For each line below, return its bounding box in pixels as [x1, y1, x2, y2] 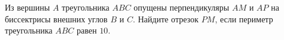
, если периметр [214, 12, 273, 25]
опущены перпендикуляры [134, 1, 229, 13]
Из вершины [5, 1, 50, 13]
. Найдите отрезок [132, 12, 199, 25]
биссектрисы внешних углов [5, 12, 108, 25]
